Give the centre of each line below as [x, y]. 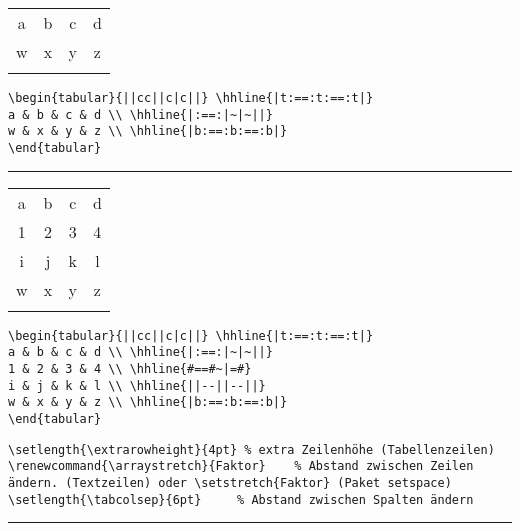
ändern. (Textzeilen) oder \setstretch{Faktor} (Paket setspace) [230, 482]
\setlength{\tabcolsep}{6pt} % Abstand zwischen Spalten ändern [241, 499]
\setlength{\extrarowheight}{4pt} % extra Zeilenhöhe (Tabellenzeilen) [251, 449]
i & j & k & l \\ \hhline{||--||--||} [137, 385]
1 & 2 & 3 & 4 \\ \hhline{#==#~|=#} [130, 368]
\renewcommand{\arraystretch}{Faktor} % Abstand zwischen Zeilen [241, 466]
